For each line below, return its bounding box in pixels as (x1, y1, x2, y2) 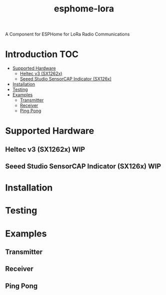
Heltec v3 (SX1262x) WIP (5, 145, 85, 153)
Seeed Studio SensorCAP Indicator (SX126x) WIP (5, 162, 161, 170)
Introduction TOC (5, 48, 79, 60)
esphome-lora (54, 3, 114, 14)
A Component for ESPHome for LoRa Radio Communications (5, 31, 130, 37)
